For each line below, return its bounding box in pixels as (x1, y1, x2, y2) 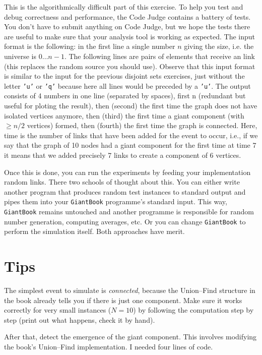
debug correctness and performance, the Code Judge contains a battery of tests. (4, 11, 251, 22)
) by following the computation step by (133, 305, 254, 315)
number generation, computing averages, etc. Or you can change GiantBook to (4, 216, 246, 226)
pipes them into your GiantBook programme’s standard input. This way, (4, 196, 227, 207)
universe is (4, 50, 36, 61)
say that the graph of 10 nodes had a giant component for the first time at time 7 (4, 140, 256, 150)
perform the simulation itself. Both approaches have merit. (4, 226, 185, 236)
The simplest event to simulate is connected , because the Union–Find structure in (4, 285, 255, 295)
